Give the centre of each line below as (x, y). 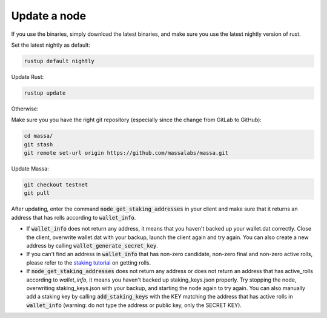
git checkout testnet (56, 185)
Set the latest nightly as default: (51, 45)
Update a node (49, 16)
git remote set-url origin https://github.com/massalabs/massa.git (126, 153)
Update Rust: (28, 76)
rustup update (45, 93)
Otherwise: (25, 109)
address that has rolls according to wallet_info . (74, 217)
